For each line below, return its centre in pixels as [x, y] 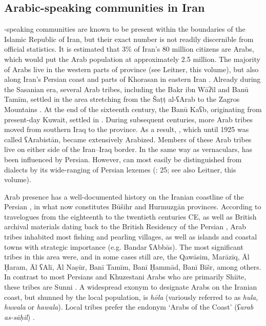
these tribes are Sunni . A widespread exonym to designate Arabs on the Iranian [131, 287]
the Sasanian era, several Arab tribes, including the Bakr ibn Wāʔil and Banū [126, 89]
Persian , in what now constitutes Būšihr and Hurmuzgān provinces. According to [133, 207]
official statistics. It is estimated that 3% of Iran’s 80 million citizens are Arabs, [129, 49]
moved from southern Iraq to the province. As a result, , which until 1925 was [127, 129]
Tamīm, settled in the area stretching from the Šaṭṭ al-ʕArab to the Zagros [122, 99]
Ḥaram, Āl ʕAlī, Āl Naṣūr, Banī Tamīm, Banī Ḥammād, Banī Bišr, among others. [133, 266]
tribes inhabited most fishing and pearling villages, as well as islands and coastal [131, 237]
